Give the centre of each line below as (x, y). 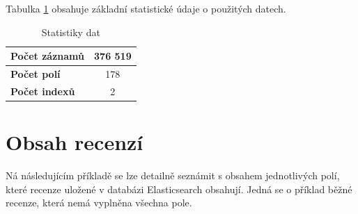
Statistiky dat (71, 32)
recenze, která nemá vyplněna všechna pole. (99, 203)
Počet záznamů (48, 56)
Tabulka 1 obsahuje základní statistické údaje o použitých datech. (146, 8)
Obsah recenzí (75, 142)
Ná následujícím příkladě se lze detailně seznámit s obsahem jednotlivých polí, (173, 175)
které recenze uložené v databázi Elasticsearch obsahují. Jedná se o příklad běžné (179, 189)
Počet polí (36, 74)
